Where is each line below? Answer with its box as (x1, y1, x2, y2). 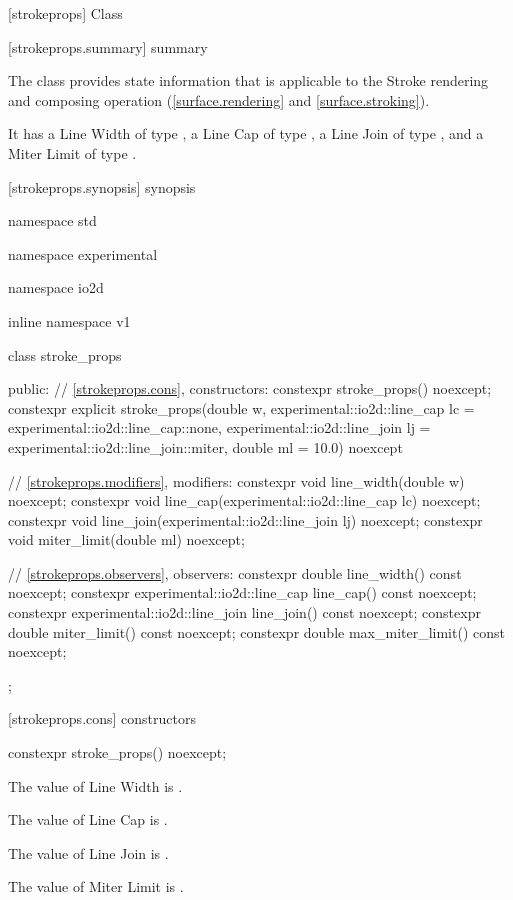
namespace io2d (8, 277, 104, 298)
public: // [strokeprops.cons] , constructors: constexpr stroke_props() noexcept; (8, 378, 492, 399)
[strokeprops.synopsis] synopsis (8, 176, 196, 197)
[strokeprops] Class (8, 3, 123, 23)
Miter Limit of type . (8, 142, 137, 163)
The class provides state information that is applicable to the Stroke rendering (8, 70, 489, 91)
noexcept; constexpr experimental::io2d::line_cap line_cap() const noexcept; (8, 582, 477, 603)
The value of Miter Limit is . (8, 876, 184, 897)
